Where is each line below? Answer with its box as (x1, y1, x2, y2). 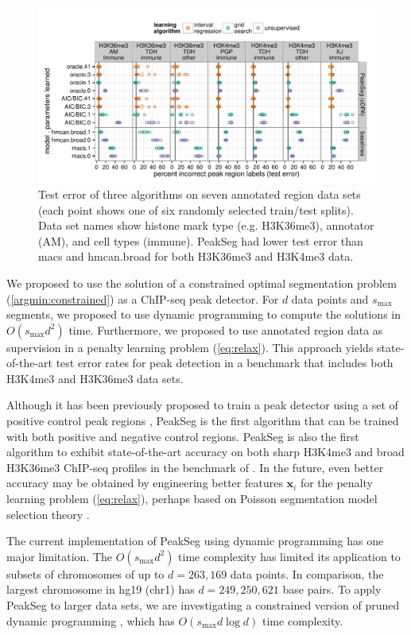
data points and (291, 290, 369, 307)
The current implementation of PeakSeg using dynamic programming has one (6, 532, 384, 549)
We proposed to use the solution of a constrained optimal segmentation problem (6, 274, 397, 291)
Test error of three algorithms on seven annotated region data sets (38, 185, 361, 202)
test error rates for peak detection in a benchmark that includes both (56, 354, 394, 371)
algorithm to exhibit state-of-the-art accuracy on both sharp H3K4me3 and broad (6, 443, 405, 460)
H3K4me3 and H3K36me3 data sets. (6, 370, 184, 386)
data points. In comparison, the (230, 565, 384, 582)
